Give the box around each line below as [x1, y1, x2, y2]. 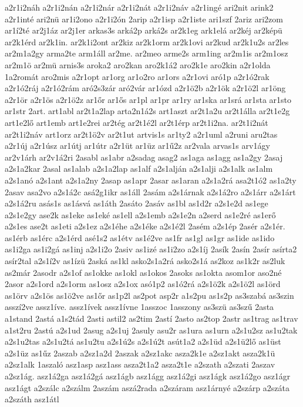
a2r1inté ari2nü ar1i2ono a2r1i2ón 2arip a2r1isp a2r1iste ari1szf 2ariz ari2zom [5, 12, 283, 25]
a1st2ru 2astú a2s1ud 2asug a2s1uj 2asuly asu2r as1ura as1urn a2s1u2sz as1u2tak [5, 323, 298, 336]
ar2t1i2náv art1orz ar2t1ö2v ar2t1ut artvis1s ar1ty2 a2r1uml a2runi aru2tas [5, 128, 278, 140]
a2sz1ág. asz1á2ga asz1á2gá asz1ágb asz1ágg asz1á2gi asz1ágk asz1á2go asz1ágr [5, 370, 291, 382]
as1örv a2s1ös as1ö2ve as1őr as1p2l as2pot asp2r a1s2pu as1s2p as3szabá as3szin [5, 289, 294, 301]
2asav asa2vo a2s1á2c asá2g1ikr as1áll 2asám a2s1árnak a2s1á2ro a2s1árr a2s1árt [5, 185, 296, 198]
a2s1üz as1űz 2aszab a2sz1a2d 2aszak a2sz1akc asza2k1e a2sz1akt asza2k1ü [5, 346, 275, 359]
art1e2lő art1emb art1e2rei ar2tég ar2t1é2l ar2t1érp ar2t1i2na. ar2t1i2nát [5, 116, 268, 128]
